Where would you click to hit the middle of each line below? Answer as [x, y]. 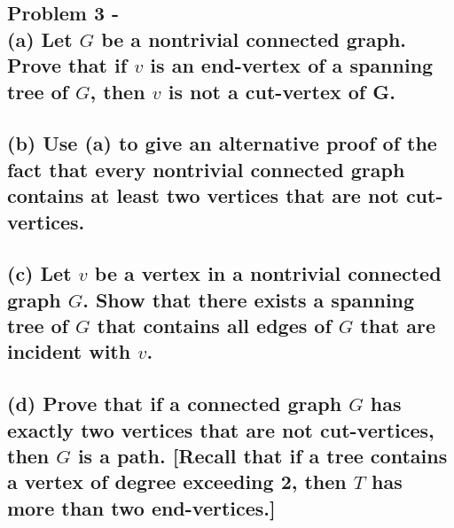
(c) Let [39, 273]
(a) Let [40, 39]
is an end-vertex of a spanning [292, 65]
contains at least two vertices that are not [203, 195]
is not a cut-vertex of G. [282, 91]
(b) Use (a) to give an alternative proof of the [222, 143]
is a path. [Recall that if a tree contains [262, 456]
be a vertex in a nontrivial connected [268, 273]
